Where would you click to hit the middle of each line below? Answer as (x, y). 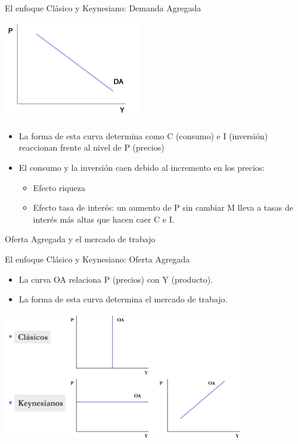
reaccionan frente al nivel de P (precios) (91, 147)
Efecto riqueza (59, 187)
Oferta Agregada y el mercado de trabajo (80, 239)
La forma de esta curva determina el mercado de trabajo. (123, 299)
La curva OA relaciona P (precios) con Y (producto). (116, 279)
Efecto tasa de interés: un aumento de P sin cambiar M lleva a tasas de (163, 207)
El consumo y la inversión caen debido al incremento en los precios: (142, 167)
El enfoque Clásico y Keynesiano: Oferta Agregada (97, 259)
